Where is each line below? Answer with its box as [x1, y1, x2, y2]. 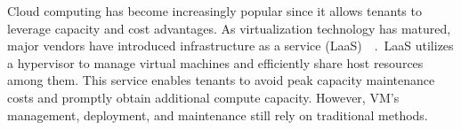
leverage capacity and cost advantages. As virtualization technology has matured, [7, 19, 451, 37]
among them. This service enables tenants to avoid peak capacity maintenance [7, 71, 435, 89]
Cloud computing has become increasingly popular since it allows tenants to [7, 2, 422, 19]
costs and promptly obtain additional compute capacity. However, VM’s [7, 88, 400, 106]
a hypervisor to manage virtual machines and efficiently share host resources [7, 53, 424, 72]
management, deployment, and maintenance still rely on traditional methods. [7, 105, 428, 124]
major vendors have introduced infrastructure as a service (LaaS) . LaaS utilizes [7, 36, 454, 55]
